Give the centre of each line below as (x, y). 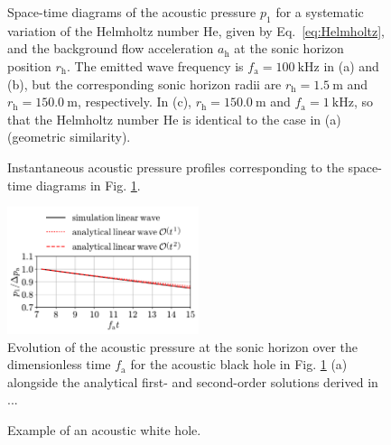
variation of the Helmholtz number (103, 30)
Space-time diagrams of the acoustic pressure (132, 12)
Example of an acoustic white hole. (104, 430)
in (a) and (351, 65)
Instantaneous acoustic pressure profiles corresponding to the (176, 167)
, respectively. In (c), (135, 102)
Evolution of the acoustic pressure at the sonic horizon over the (182, 346)
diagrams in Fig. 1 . (88, 185)
